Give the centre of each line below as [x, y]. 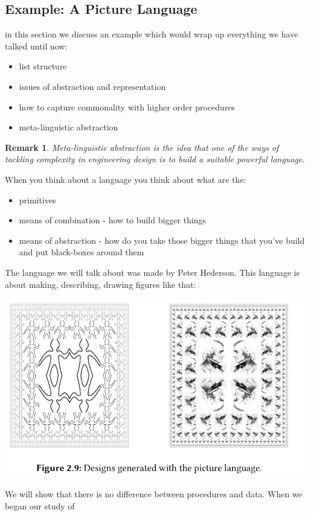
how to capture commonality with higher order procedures [127, 107]
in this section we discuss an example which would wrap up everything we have [152, 34]
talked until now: [36, 46]
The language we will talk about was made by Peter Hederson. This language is [152, 272]
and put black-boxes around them [82, 252]
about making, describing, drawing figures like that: [101, 284]
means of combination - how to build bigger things [113, 220]
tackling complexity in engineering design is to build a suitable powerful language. [155, 159]
